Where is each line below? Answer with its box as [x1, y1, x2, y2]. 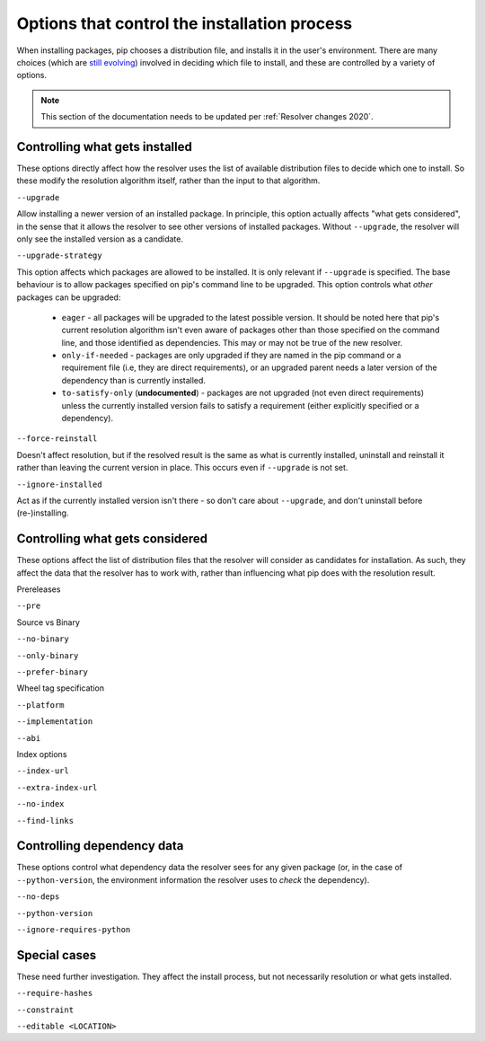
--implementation [16, 717, 93, 727]
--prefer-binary [16, 667, 89, 677]
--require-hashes [16, 988, 93, 999]
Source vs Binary [16, 616, 81, 628]
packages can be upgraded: [16, 292, 121, 303]
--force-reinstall [16, 434, 98, 444]
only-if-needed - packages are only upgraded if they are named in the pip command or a [61, 350, 401, 361]
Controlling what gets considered [16, 531, 208, 547]
